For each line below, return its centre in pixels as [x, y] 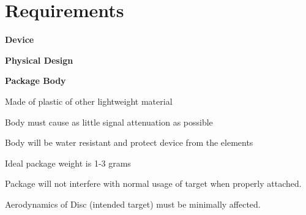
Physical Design [39, 60]
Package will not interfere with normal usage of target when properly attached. [153, 183]
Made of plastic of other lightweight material [89, 101]
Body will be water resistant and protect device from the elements [129, 142]
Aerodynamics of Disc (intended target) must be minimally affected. [133, 204]
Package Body [35, 81]
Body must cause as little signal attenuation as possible [109, 122]
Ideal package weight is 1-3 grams [68, 163]
